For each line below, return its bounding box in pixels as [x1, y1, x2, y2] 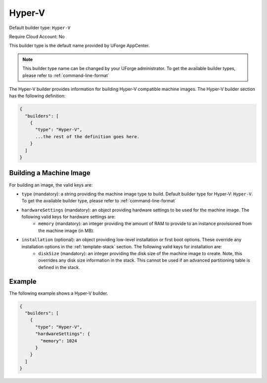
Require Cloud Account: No [9, 34, 65, 39]
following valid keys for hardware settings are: [21, 214, 116, 220]
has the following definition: [9, 93, 66, 99]
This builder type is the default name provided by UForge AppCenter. [9, 42, 150, 49]
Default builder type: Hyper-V [9, 25, 71, 31]
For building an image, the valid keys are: [9, 182, 93, 188]
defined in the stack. [38, 264, 80, 270]
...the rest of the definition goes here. [35, 134, 140, 139]
